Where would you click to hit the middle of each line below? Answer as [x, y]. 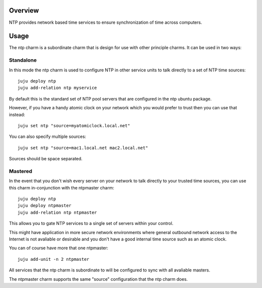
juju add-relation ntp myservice [57, 88]
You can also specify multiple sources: [48, 136]
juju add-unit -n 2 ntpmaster [54, 259]
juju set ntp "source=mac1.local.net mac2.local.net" [83, 148]
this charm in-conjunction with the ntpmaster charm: [61, 187]
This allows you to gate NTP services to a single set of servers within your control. [91, 223]
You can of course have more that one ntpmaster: [59, 248]
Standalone [23, 60]
